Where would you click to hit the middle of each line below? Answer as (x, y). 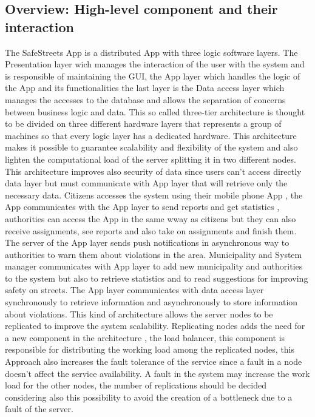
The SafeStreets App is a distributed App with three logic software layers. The (151, 52)
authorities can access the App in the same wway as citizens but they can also (151, 218)
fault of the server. (39, 409)
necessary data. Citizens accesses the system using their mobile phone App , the (154, 195)
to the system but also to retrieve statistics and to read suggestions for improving (157, 278)
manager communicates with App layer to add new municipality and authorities (154, 266)
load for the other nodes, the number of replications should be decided (136, 385)
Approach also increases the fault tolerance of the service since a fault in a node (154, 361)
